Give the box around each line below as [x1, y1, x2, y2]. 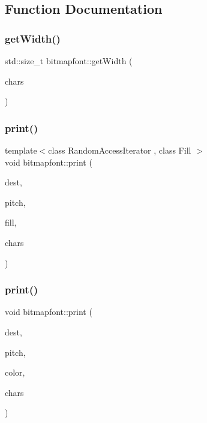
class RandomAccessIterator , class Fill [48, 144, 191, 156]
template [5, 144, 37, 156]
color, [5, 366, 25, 379]
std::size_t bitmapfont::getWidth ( [5, 55, 133, 67]
